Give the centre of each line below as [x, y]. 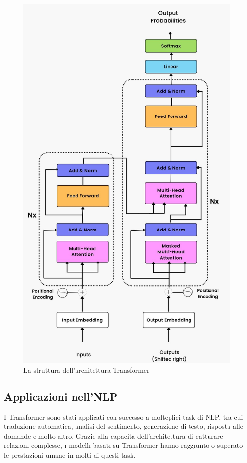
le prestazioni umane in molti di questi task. [70, 454]
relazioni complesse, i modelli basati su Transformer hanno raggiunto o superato [123, 445]
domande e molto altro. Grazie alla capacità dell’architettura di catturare [114, 435]
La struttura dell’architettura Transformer [86, 370]
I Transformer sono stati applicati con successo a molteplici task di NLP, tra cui [123, 416]
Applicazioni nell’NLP [61, 396]
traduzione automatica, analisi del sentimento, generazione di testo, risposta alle [123, 426]
